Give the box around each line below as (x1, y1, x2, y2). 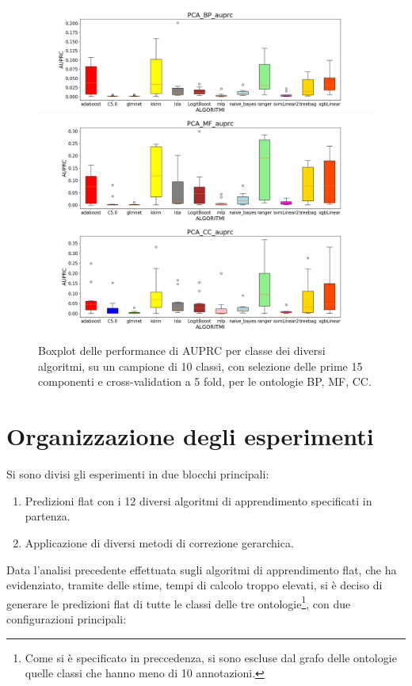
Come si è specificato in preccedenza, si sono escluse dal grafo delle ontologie (25, 649, 397, 665)
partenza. (25, 508, 71, 524)
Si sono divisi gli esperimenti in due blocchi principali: (6, 466, 269, 482)
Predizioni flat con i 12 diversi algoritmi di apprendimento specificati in (25, 492, 372, 509)
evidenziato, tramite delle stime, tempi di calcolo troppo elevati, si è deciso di (6, 577, 383, 593)
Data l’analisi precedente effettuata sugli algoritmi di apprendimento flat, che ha (6, 561, 397, 577)
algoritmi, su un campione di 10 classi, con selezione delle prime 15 (38, 357, 363, 374)
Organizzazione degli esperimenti (6, 420, 374, 452)
